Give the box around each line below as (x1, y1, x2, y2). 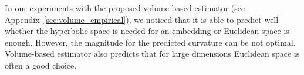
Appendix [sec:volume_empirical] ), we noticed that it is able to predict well (5, 13, 279, 25)
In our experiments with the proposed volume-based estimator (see (5, 2, 245, 13)
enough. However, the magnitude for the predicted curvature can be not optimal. (5, 36, 296, 48)
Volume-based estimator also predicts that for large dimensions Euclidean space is (5, 47, 300, 60)
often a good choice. (5, 59, 77, 71)
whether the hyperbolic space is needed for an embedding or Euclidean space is (5, 25, 289, 37)
